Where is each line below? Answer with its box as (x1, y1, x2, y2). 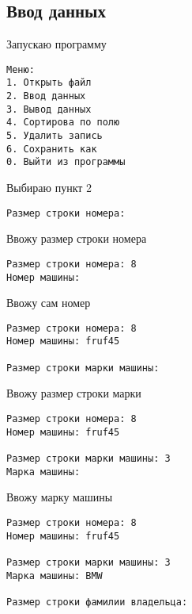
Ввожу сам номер (6, 294, 91, 311)
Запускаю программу (6, 36, 107, 52)
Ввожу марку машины (6, 489, 113, 505)
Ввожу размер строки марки (6, 385, 141, 401)
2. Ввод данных (6, 90, 86, 102)
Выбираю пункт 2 (6, 179, 92, 196)
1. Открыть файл (6, 77, 92, 89)
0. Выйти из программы (6, 156, 126, 168)
